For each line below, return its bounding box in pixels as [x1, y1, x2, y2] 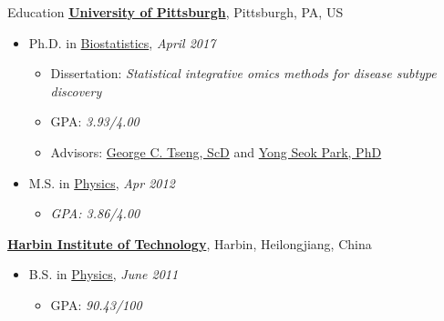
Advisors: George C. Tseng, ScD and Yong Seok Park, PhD [50, 142, 382, 161]
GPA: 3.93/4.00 [50, 112, 139, 131]
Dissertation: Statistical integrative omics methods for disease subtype [50, 64, 437, 83]
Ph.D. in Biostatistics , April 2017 [28, 33, 216, 52]
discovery [50, 81, 102, 100]
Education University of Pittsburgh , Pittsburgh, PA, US [7, 3, 344, 21]
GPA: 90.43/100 [50, 295, 142, 314]
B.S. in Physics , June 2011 [28, 265, 179, 284]
